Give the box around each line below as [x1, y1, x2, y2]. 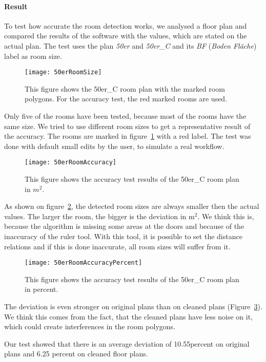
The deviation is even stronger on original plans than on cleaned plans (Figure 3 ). [4, 301, 262, 312]
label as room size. [4, 50, 62, 61]
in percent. [25, 284, 58, 294]
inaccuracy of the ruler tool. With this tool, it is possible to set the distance [4, 231, 242, 242]
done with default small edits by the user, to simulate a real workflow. [4, 140, 224, 151]
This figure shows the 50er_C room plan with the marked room [25, 83, 225, 94]
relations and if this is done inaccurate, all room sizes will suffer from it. [4, 241, 231, 251]
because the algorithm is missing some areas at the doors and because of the [4, 221, 244, 231]
